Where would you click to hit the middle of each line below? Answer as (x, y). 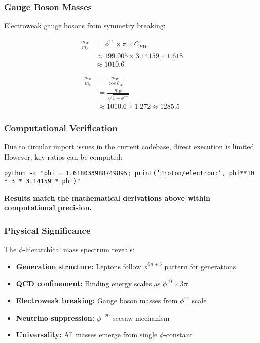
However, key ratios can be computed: (63, 156)
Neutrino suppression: (55, 317)
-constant (178, 335)
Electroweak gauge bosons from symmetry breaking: (85, 26)
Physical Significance (47, 230)
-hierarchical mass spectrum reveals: (79, 249)
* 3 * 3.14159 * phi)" (42, 182)
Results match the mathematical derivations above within (107, 197)
